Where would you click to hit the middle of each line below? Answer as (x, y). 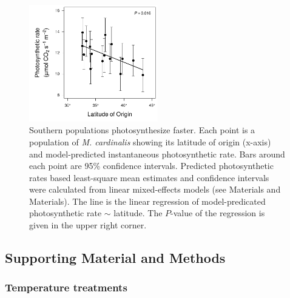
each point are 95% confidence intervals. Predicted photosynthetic (151, 166)
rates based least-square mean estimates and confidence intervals (149, 177)
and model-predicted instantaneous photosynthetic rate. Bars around (157, 154)
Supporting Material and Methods (115, 258)
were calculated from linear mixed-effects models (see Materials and (155, 189)
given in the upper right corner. (88, 225)
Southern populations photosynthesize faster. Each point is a (142, 130)
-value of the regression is (218, 213)
